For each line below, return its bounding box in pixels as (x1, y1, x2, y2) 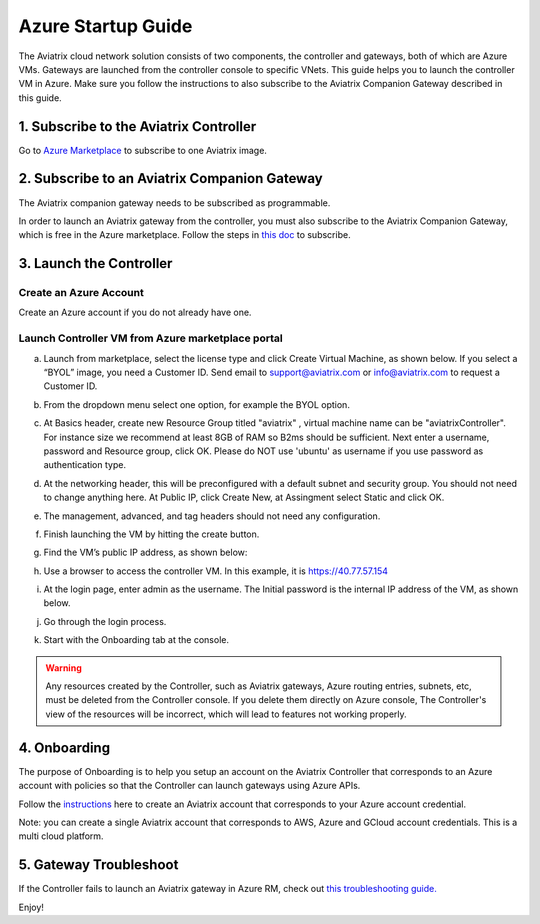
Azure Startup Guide (18, 15, 193, 37)
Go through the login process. (43, 615, 167, 627)
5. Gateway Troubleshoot (18, 856, 179, 874)
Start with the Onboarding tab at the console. (43, 634, 230, 646)
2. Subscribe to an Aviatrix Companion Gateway (18, 170, 324, 187)
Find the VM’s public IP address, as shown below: (43, 546, 248, 559)
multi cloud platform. (18, 830, 104, 842)
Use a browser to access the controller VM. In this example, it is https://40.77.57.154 (43, 565, 389, 577)
